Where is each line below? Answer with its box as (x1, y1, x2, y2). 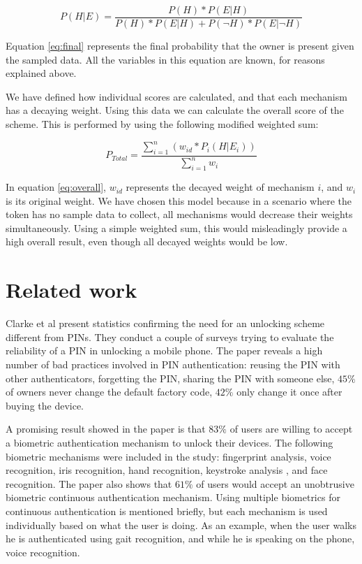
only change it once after (236, 384, 342, 399)
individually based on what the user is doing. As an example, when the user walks (6, 517, 356, 532)
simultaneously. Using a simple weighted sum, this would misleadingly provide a (6, 220, 347, 235)
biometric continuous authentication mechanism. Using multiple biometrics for (6, 490, 340, 505)
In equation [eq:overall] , (6, 180, 106, 194)
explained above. (6, 66, 77, 80)
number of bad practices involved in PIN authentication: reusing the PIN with (6, 356, 340, 371)
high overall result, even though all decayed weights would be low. (6, 234, 288, 249)
